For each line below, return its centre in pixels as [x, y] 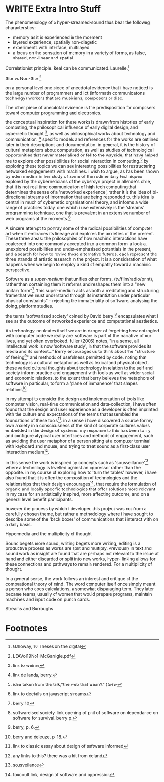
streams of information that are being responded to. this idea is [91, 197]
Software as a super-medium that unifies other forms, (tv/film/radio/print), [80, 279]
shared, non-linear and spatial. [43, 58]
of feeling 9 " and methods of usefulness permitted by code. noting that [76, 357]
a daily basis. [19, 525]
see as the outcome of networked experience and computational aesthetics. [82, 321]
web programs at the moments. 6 [38, 218]
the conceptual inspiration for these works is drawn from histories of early [80, 122]
